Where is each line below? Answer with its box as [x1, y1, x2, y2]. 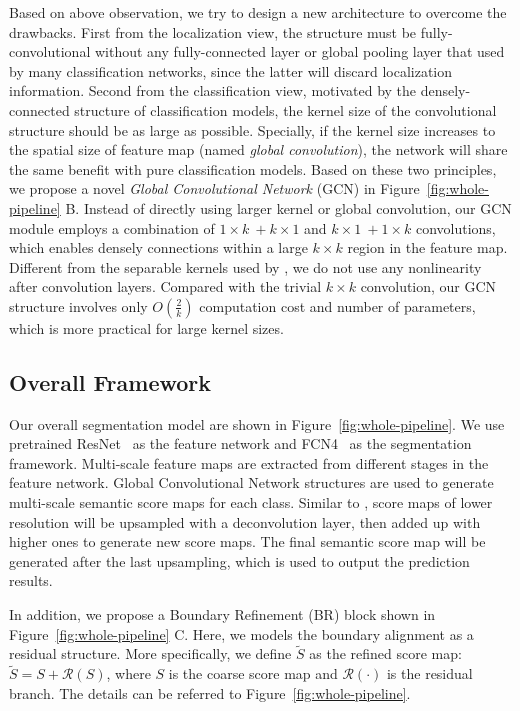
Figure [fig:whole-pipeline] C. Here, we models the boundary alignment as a [9, 623, 474, 644]
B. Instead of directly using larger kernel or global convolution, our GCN [65, 197, 512, 218]
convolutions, [415, 217, 496, 238]
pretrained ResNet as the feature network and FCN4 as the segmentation [9, 433, 472, 454]
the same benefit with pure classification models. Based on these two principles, [9, 158, 497, 179]
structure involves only [9, 295, 148, 316]
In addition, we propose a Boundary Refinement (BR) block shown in [9, 604, 436, 625]
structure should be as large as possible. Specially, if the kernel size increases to [9, 119, 496, 140]
